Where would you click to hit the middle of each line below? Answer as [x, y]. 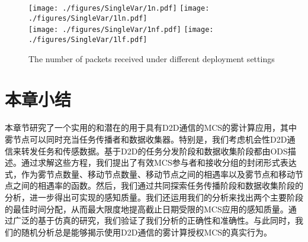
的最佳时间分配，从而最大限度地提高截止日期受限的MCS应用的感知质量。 [147, 209]
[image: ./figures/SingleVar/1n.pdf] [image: [119, 8]
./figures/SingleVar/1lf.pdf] [88, 39]
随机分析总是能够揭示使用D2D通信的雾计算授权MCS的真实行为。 [147, 232]
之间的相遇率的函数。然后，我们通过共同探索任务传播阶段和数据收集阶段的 [158, 185]
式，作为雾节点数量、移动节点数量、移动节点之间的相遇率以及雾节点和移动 [150, 174]
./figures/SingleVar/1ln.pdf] [88, 18]
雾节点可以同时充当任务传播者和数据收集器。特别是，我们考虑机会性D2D [146, 139]
